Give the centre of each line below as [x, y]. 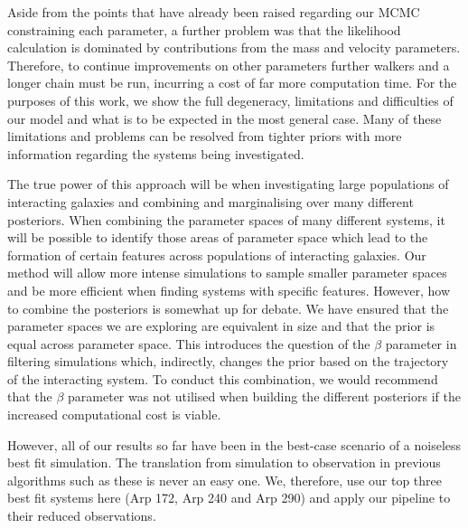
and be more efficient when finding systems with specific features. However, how [229, 290]
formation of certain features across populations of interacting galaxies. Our [217, 255]
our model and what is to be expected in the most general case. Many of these [225, 118]
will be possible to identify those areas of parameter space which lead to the [218, 237]
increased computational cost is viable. [114, 415]
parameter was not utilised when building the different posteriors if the [264, 396]
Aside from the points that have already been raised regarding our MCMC [214, 12]
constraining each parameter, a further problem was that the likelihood [204, 29]
